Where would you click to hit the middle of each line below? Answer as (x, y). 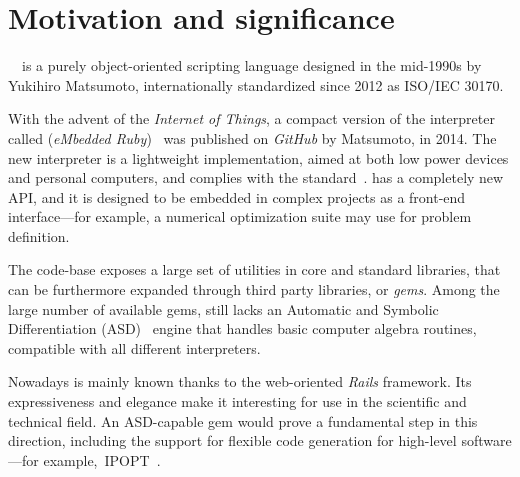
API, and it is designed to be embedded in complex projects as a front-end (237, 196)
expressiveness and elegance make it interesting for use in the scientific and (237, 401)
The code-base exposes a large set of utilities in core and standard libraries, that (254, 269)
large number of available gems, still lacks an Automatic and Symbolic (223, 308)
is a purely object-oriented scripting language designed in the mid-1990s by (251, 65)
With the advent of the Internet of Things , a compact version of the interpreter (251, 118)
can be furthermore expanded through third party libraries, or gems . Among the (254, 289)
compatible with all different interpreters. (134, 347)
